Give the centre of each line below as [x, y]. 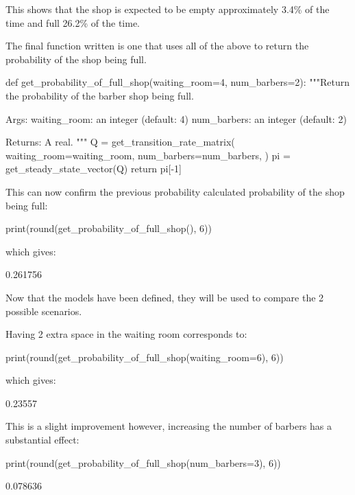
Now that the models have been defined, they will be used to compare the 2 [165, 297]
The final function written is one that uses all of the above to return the [157, 46]
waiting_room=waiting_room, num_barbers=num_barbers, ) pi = [148, 155]
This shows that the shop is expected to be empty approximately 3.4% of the [168, 9]
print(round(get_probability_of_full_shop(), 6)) [109, 228]
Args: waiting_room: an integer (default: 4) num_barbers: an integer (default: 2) [176, 118]
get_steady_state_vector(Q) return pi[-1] [94, 169]
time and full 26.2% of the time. [73, 22]
